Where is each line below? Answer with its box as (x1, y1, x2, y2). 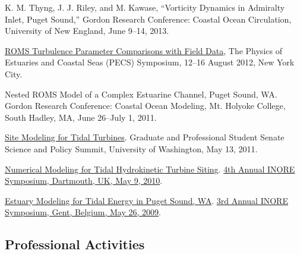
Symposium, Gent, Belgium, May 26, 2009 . (5, 206, 161, 218)
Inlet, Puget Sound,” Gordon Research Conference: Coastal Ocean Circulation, (5, 12, 292, 25)
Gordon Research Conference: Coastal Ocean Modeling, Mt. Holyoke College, (5, 99, 286, 112)
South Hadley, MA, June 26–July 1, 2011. (5, 111, 157, 123)
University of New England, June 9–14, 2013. (5, 24, 169, 37)
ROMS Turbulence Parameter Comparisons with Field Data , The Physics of (5, 44, 282, 57)
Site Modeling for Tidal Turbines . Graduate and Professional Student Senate (5, 131, 285, 143)
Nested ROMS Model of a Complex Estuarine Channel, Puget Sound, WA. (5, 87, 277, 100)
